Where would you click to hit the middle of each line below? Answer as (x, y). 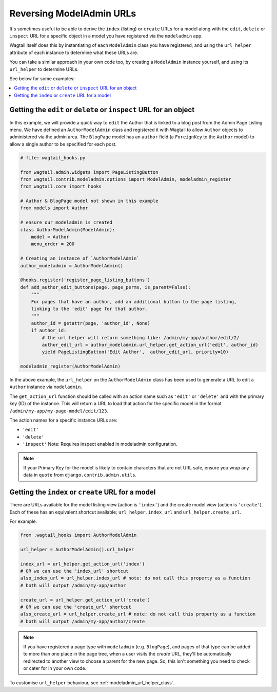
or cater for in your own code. (55, 668)
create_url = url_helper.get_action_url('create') (85, 600)
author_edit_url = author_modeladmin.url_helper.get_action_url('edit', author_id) (150, 345)
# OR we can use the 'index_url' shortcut (74, 571)
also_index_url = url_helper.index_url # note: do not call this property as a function (135, 578)
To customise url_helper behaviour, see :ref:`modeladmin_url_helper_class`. (92, 682)
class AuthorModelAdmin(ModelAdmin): (68, 230)
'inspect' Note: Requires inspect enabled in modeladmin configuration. (100, 444)
